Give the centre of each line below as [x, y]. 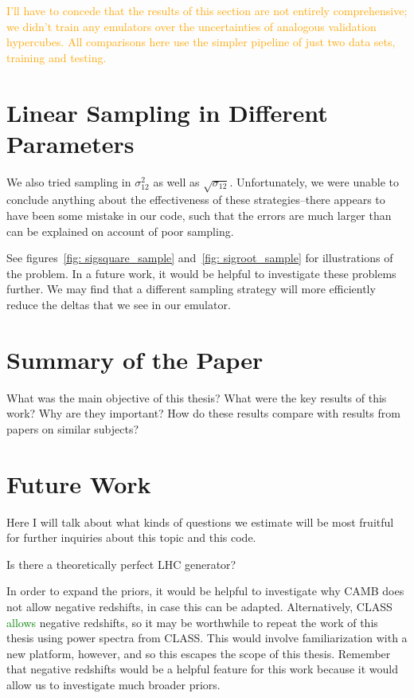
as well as [176, 181]
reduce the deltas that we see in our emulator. [119, 305]
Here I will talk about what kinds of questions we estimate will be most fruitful [200, 522]
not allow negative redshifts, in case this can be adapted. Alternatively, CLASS [199, 607]
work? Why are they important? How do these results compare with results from [203, 413]
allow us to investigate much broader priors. [113, 684]
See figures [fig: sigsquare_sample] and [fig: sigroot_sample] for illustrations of [200, 258]
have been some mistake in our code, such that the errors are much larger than [199, 216]
